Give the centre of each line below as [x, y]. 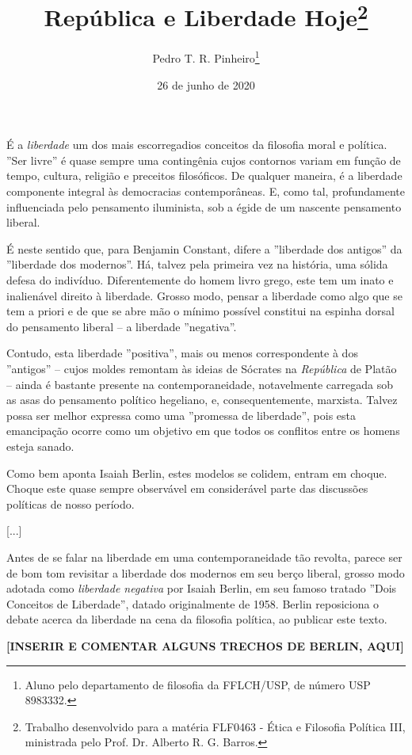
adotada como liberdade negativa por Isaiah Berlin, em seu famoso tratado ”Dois [202, 588]
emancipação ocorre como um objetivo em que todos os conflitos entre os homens [203, 431]
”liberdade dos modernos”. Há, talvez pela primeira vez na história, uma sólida [197, 264]
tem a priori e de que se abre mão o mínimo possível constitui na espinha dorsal [200, 311]
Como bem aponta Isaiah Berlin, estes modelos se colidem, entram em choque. [197, 473]
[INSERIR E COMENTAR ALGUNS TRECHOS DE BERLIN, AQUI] [205, 645]
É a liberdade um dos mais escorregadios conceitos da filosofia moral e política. [197, 145]
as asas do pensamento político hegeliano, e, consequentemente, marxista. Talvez [202, 400]
